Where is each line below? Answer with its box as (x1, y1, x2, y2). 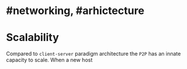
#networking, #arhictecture (6, 4, 145, 18)
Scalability (6, 31, 59, 44)
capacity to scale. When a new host (6, 57, 93, 64)
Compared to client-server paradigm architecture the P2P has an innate (6, 50, 181, 57)
